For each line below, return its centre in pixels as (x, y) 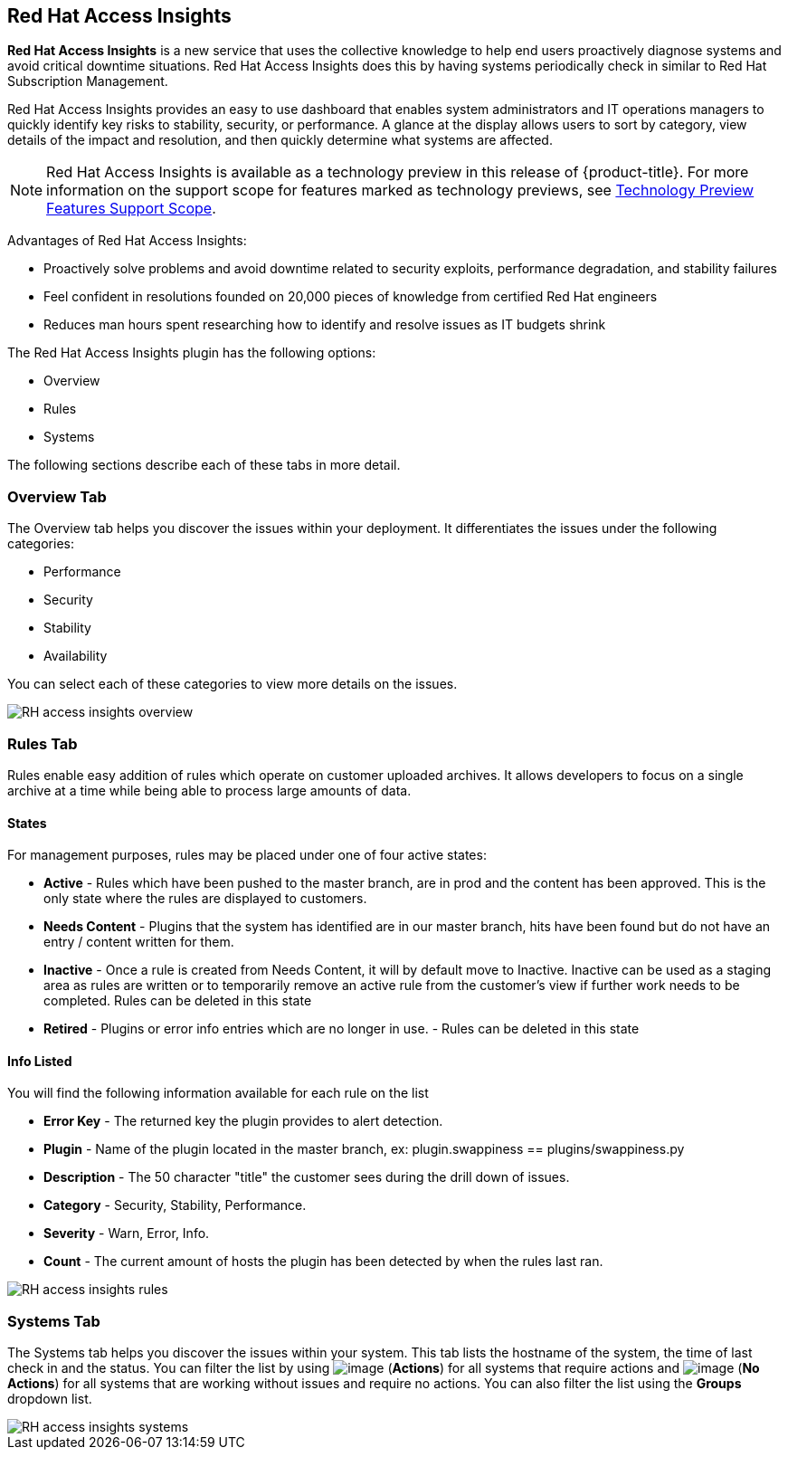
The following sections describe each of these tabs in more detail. (204, 465)
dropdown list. (50, 1399)
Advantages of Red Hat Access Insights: (127, 241)
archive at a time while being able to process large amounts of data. (209, 790)
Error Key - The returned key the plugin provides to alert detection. (243, 1121)
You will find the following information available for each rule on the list (218, 1093)
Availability (76, 656)
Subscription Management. (88, 81)
